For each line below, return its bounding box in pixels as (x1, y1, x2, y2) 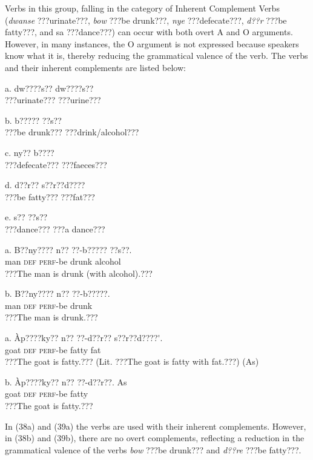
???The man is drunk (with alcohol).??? (5, 266, 153, 279)
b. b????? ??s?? (5, 113, 62, 126)
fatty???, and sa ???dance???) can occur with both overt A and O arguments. (5, 25, 293, 38)
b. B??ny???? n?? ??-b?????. (5, 287, 110, 300)
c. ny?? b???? (5, 146, 54, 158)
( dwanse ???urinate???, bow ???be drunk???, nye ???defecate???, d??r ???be (5, 13, 287, 26)
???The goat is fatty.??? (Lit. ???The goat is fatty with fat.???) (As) (5, 355, 259, 368)
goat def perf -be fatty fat (5, 343, 101, 356)
